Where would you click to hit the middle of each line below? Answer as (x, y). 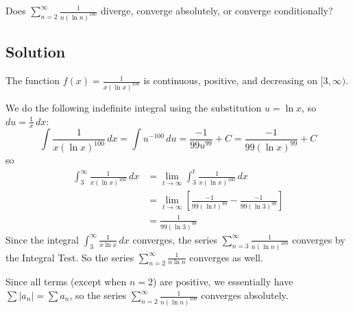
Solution (36, 52)
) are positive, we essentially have (223, 282)
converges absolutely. (245, 295)
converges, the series (175, 239)
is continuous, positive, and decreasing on (230, 80)
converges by (319, 239)
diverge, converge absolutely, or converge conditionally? (217, 10)
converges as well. (226, 257)
